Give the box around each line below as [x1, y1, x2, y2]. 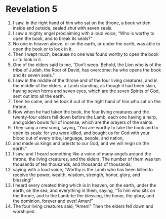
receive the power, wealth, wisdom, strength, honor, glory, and [12, 172, 140, 178]
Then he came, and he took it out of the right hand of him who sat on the [12, 98, 161, 104]
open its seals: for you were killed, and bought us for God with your [12, 130, 150, 136]
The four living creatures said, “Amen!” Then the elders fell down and [12, 203, 154, 209]
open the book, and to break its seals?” [12, 36, 93, 41]
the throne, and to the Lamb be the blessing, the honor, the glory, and [12, 192, 155, 198]
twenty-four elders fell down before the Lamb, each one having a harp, [12, 114, 158, 120]
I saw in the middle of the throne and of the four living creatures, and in [12, 77, 158, 83]
